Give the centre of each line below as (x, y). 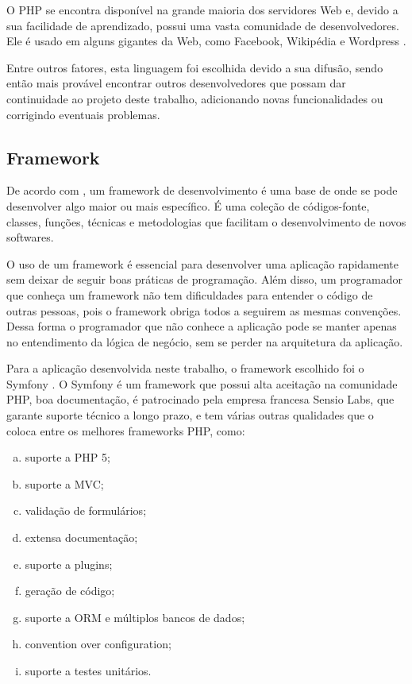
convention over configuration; (98, 644)
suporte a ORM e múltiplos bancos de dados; (135, 617)
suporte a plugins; (69, 564)
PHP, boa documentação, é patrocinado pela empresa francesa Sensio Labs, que (200, 399)
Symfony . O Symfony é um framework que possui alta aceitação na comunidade (202, 383)
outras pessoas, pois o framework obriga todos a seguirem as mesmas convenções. (204, 310)
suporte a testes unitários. (88, 671)
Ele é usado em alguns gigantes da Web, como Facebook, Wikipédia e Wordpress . (206, 41)
